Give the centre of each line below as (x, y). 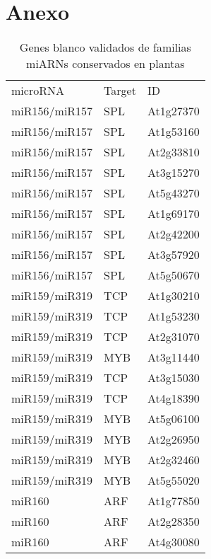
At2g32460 (173, 460)
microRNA (38, 91)
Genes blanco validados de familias (105, 47)
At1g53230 (173, 316)
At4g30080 (173, 542)
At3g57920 (173, 255)
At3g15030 (173, 378)
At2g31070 (173, 337)
